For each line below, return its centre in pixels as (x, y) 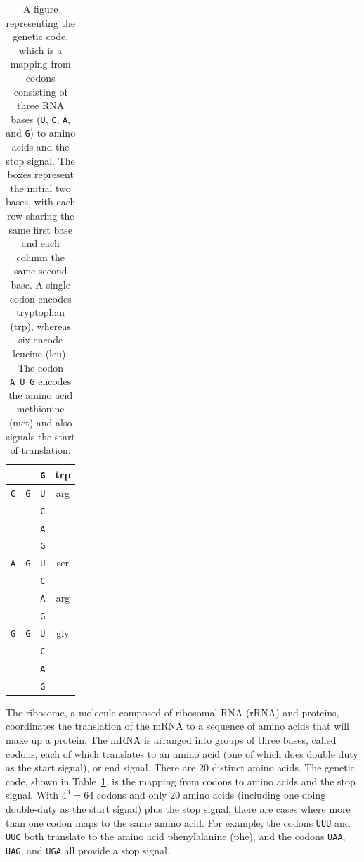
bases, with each (41, 202)
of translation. (40, 450)
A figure (40, 8)
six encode (41, 340)
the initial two (40, 188)
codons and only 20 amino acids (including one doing (211, 795)
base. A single (40, 284)
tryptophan (41, 312)
